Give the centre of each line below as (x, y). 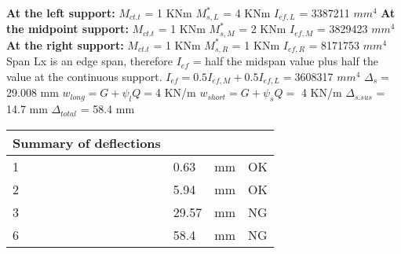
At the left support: (61, 13)
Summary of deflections (87, 142)
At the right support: (65, 44)
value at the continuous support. (84, 76)
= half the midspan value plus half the (285, 61)
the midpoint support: (67, 29)
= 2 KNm (262, 29)
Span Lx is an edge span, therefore (89, 61)
